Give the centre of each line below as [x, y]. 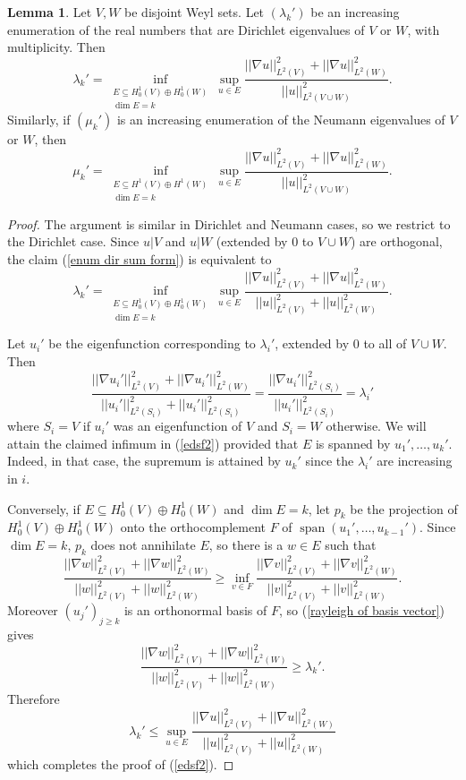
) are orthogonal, [396, 241]
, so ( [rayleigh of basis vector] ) [362, 610]
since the [330, 461]
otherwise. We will [376, 426]
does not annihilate [143, 544]
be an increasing [355, 12]
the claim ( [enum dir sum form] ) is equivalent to [140, 258]
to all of [385, 343]
